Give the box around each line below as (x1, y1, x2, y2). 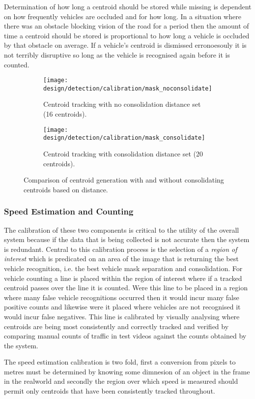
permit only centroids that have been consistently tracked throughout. (4, 386, 215, 396)
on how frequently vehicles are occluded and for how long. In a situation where (4, 11, 241, 21)
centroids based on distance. (24, 184, 108, 194)
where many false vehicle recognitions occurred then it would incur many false (4, 292, 239, 302)
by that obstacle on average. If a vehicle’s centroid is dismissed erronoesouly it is (4, 40, 247, 50)
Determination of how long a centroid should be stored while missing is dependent (4, 1, 252, 11)
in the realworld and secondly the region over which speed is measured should (4, 376, 238, 386)
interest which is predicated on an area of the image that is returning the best (4, 253, 239, 264)
